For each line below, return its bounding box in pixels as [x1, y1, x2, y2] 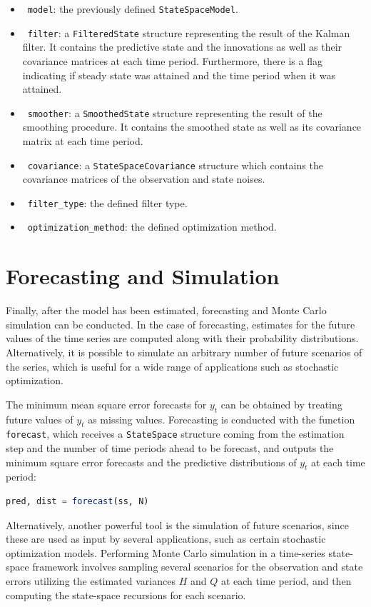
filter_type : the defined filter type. [27, 195, 188, 210]
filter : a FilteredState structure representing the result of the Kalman [27, 25, 350, 40]
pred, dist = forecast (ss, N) [6, 496, 149, 507]
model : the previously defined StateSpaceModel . [27, 1, 238, 16]
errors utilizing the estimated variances [6, 573, 176, 588]
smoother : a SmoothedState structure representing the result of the [27, 105, 322, 120]
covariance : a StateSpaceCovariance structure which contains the [27, 157, 323, 172]
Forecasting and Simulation [6, 261, 280, 291]
